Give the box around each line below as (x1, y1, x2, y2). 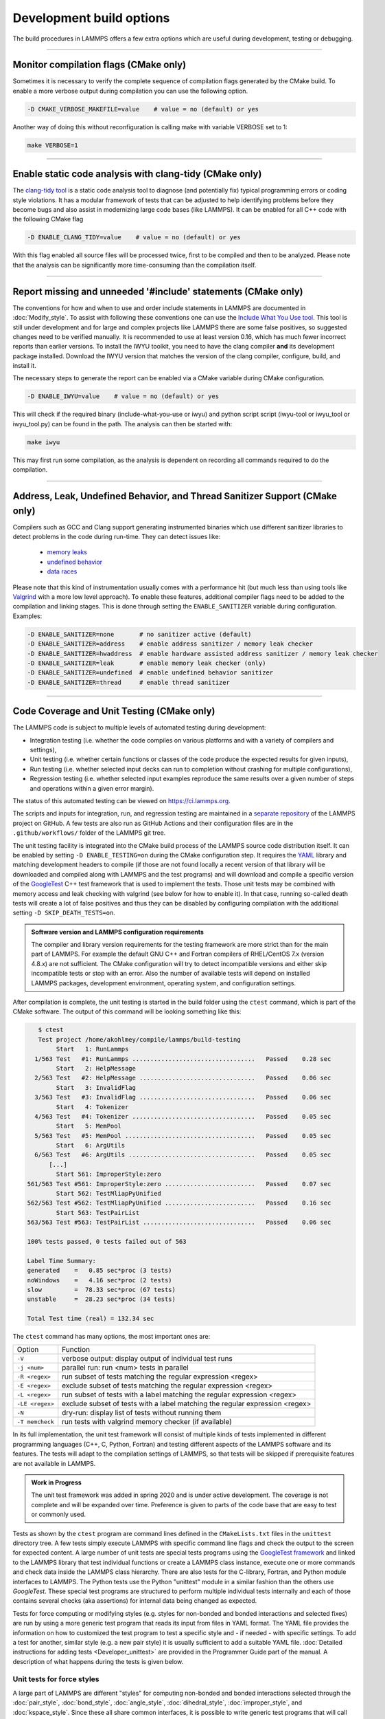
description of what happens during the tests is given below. (12, 1657, 184, 1665)
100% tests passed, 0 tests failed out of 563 (27, 1238, 187, 1245)
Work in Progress (31, 1478, 82, 1487)
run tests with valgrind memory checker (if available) (62, 1417, 233, 1427)
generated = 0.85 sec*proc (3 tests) (27, 1267, 172, 1275)
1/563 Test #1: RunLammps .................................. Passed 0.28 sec (34, 1055, 331, 1062)
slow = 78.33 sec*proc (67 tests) (27, 1286, 176, 1293)
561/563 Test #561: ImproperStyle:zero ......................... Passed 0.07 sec (27, 1180, 331, 1187)
